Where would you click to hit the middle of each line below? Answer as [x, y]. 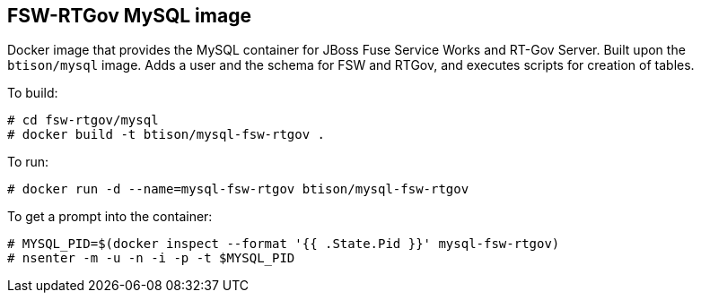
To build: [33, 93]
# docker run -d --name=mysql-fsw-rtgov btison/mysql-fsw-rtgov [238, 189]
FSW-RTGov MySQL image [129, 16]
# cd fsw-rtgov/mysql [83, 120]
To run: [28, 162]
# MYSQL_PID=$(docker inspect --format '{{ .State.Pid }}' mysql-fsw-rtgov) [284, 244]
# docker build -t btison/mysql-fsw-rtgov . [166, 135]
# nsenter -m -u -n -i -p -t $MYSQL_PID [151, 258]
